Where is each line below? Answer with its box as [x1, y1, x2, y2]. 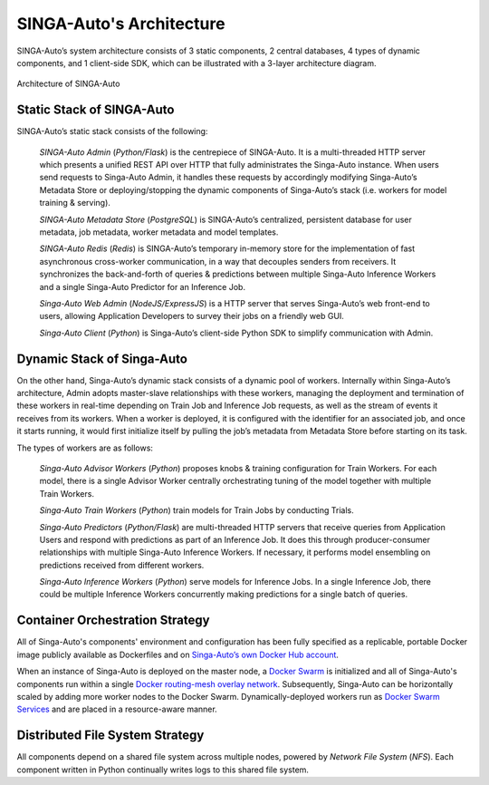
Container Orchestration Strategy [16, 613, 210, 628]
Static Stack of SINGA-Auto [16, 102, 175, 118]
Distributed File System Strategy [16, 728, 205, 743]
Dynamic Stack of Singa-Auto [16, 351, 187, 366]
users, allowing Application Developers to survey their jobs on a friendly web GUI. [39, 311, 344, 322]
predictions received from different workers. [39, 559, 205, 570]
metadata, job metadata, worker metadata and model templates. [39, 227, 279, 237]
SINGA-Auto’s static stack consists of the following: [16, 126, 208, 137]
